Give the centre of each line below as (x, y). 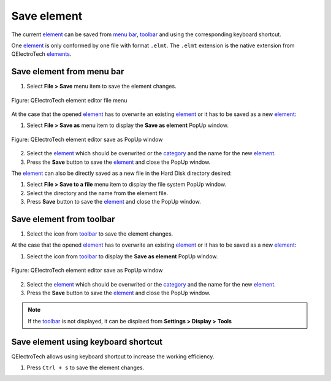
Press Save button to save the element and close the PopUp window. (114, 202)
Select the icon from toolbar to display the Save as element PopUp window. (122, 256)
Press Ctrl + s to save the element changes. (86, 368)
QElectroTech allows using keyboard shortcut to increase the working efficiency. (113, 356)
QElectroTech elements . (41, 54)
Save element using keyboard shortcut (87, 341)
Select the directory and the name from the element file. (97, 193)
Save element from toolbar (63, 219)
